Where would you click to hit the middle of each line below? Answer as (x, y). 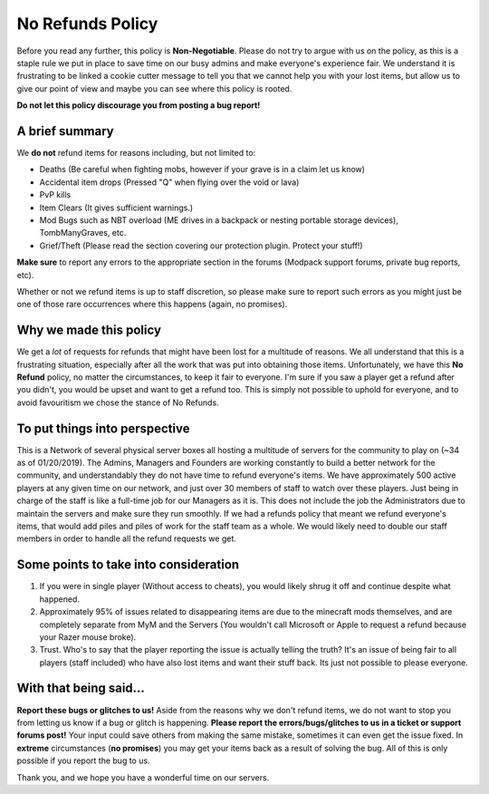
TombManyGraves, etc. (83, 233)
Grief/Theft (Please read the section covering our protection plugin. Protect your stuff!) (201, 246)
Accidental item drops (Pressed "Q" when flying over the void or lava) (169, 182)
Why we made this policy (89, 330)
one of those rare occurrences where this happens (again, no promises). (152, 305)
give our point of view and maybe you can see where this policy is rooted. (154, 88)
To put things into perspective (103, 428)
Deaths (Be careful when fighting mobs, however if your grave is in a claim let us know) (202, 169)
